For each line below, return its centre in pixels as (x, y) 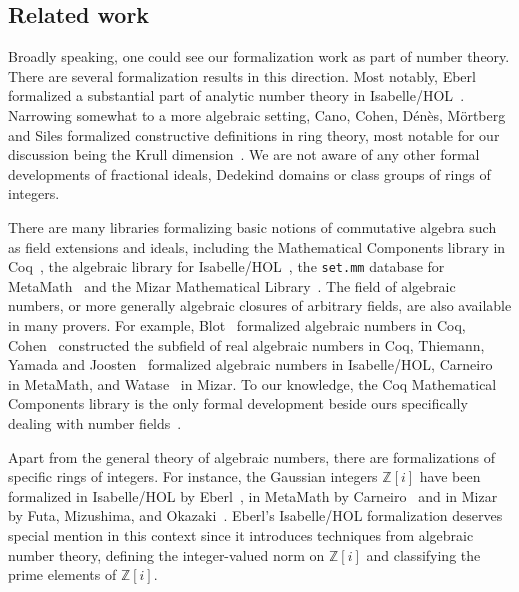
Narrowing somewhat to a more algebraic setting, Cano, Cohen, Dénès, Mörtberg (257, 114)
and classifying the (423, 554)
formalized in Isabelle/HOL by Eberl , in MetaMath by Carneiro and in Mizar (253, 495)
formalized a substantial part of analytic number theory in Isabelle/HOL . (236, 95)
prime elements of (62, 574)
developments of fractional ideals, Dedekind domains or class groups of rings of (249, 173)
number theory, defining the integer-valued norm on (166, 554)
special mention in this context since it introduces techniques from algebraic (241, 534)
